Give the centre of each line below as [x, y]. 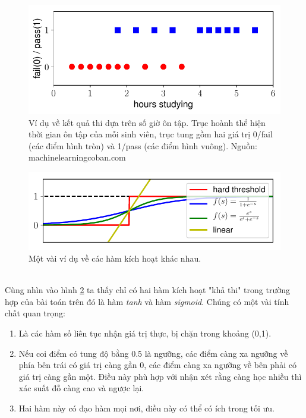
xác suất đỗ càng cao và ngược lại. [81, 388]
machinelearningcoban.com [77, 157]
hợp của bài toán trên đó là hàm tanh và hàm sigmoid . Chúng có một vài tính [147, 301]
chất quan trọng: [35, 313]
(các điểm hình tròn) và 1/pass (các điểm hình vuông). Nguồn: [143, 145]
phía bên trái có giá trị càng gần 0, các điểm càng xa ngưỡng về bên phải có [157, 365]
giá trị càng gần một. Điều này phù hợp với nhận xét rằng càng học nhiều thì [160, 376]
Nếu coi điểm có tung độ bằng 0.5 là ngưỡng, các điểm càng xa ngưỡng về [153, 353]
